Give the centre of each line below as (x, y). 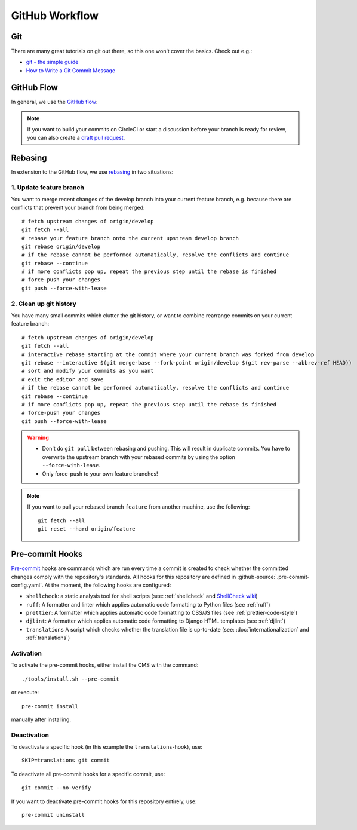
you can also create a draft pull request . (76, 137)
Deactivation (30, 735)
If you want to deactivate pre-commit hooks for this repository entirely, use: (104, 801)
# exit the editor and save (63, 379)
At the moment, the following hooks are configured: (108, 585)
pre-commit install (50, 706)
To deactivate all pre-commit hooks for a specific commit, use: (88, 774)
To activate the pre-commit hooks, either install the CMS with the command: (105, 665)
